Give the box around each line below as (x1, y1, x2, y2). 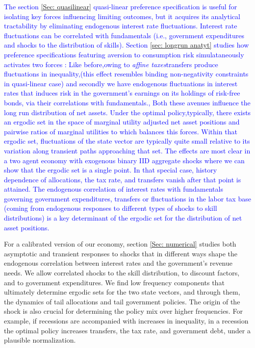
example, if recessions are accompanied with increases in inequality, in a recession (4, 316, 249, 325)
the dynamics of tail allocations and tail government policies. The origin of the (4, 296, 240, 306)
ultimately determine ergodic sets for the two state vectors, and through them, (4, 287, 240, 297)
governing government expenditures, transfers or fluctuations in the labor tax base (4, 193, 251, 203)
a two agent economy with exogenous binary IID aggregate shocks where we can (4, 155, 245, 165)
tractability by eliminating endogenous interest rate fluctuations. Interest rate (4, 21, 237, 31)
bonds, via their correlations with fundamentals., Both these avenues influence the (4, 97, 251, 107)
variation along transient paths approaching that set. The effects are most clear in (4, 145, 251, 155)
